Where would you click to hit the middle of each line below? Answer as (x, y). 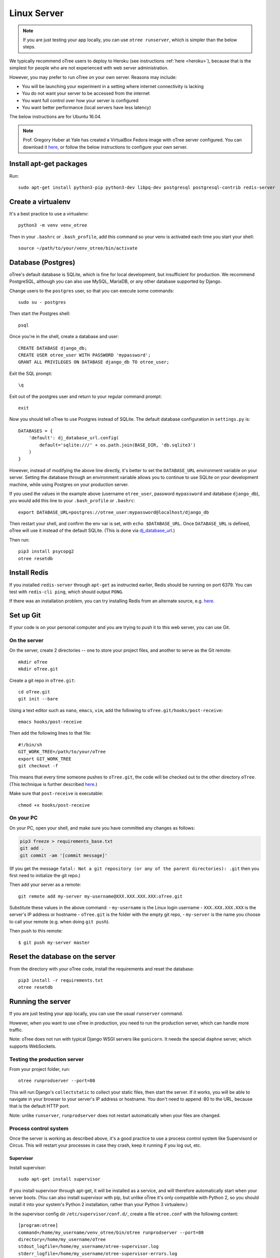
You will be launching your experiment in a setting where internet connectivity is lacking (113, 86)
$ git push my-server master (54, 942)
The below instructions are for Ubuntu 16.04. (55, 117)
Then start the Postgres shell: (40, 313)
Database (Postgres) (42, 262)
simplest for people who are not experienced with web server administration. (89, 68)
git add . (32, 848)
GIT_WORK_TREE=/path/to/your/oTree (62, 752)
